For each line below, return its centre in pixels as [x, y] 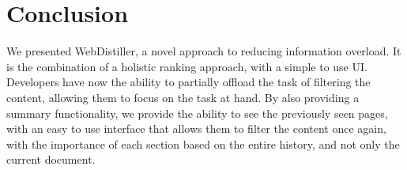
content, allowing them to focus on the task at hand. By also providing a [183, 97]
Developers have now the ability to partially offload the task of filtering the [188, 82]
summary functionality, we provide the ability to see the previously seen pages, [197, 113]
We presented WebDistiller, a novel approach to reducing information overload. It [204, 51]
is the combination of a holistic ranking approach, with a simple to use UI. [187, 66]
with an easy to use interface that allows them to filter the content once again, [196, 128]
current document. [51, 159]
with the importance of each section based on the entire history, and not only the [203, 144]
